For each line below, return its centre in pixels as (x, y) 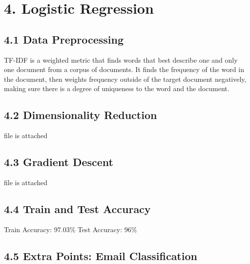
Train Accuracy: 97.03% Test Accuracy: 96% (71, 229)
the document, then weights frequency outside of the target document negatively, (125, 79)
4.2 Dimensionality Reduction (81, 115)
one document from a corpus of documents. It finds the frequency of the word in (124, 69)
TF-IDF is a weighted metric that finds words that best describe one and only (121, 60)
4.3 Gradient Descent (59, 162)
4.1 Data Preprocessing (64, 39)
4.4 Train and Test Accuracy (77, 208)
